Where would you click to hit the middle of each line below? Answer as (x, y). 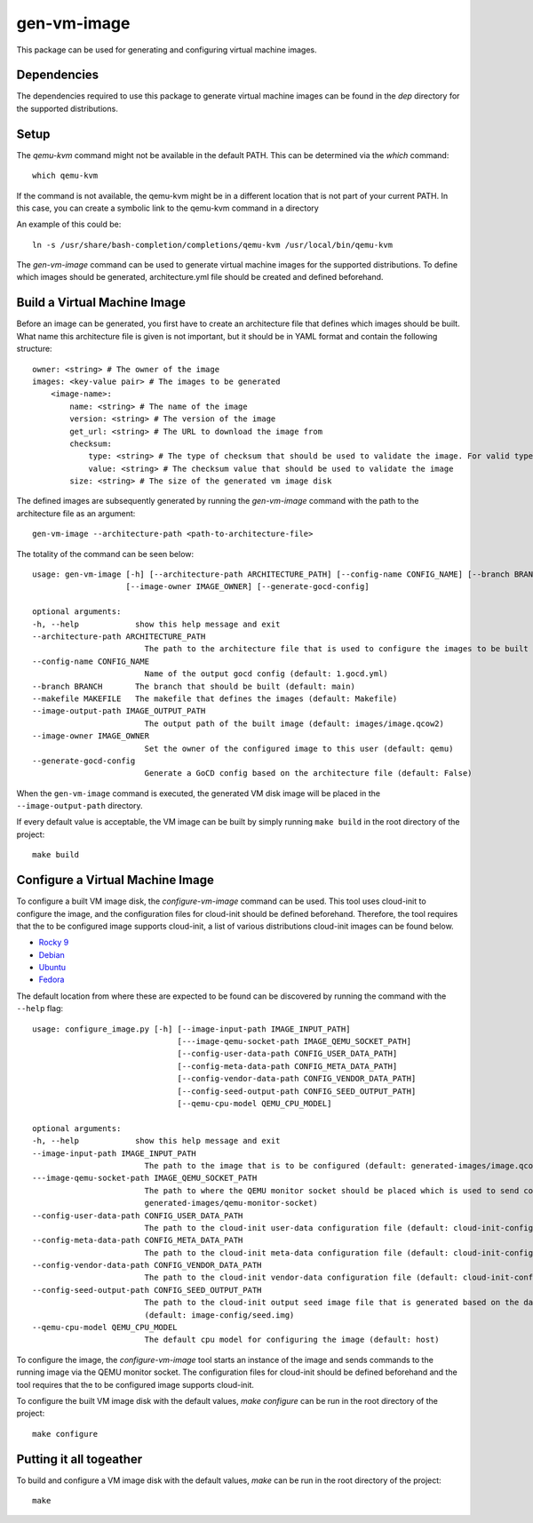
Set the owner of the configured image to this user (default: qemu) (299, 748)
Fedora (52, 980)
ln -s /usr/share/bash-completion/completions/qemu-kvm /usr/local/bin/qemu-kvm (213, 245)
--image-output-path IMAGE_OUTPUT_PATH (119, 711)
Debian (52, 954)
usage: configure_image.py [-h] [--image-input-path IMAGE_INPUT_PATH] (191, 1029)
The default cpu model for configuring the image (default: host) (292, 1340)
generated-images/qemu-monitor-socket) (231, 1203)
